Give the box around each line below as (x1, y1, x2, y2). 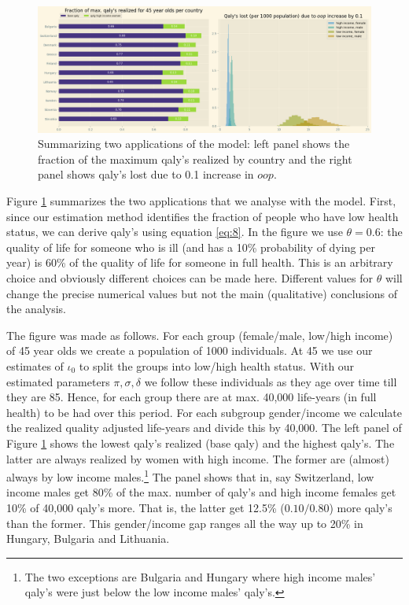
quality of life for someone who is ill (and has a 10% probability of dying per (6, 238, 375, 255)
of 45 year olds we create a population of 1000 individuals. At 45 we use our (6, 342, 373, 359)
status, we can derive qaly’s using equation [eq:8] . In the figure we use (6, 223, 343, 240)
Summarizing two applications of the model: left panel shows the (38, 135, 350, 152)
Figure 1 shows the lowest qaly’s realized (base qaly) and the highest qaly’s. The (6, 434, 395, 451)
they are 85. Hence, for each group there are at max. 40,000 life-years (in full (6, 389, 377, 405)
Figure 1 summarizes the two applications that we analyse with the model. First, (6, 193, 396, 209)
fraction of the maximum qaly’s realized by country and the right (38, 150, 352, 167)
